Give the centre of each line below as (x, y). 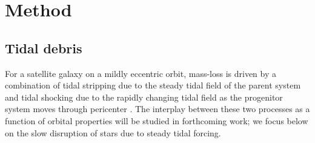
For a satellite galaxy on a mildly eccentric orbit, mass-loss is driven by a (141, 73)
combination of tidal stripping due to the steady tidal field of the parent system (153, 85)
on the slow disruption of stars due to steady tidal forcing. (113, 132)
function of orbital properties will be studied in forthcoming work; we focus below (157, 120)
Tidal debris (44, 48)
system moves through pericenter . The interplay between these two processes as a (157, 109)
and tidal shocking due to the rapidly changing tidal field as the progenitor (144, 97)
